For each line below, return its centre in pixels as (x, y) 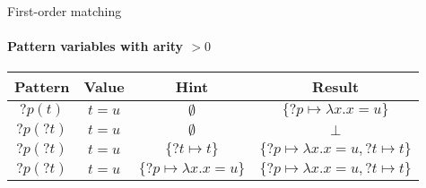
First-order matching (65, 11)
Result (336, 87)
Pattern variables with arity (95, 46)
